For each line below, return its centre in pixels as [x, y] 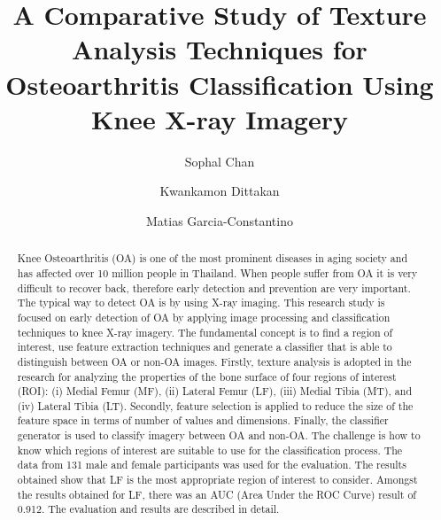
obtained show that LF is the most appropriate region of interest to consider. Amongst [217, 480]
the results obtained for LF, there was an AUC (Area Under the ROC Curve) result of [217, 494]
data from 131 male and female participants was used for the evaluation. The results [212, 465]
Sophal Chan [220, 161]
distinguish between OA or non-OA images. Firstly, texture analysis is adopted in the [214, 361]
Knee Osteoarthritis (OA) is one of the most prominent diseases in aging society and [213, 258]
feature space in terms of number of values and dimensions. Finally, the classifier [203, 420]
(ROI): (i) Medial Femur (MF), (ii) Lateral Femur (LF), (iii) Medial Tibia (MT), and [215, 391]
